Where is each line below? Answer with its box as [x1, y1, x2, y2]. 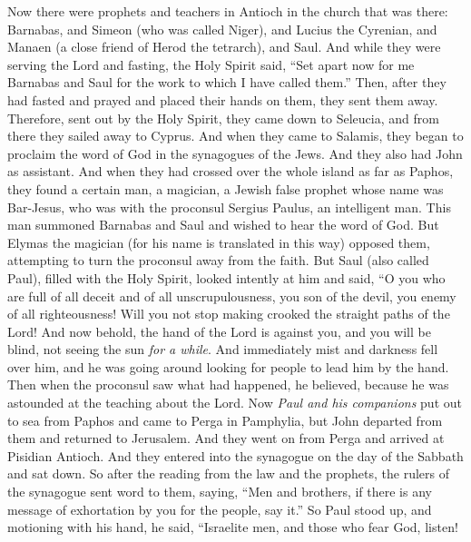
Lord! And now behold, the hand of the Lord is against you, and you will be [7, 321, 431, 340]
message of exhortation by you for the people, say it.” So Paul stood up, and [7, 499, 432, 518]
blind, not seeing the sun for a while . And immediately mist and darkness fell [7, 340, 438, 359]
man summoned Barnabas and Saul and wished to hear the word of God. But [7, 215, 439, 234]
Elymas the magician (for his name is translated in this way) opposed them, [7, 232, 430, 251]
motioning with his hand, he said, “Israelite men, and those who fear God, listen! [7, 517, 458, 537]
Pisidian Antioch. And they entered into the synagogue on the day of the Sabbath [7, 446, 464, 465]
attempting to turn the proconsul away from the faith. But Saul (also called [7, 251, 429, 270]
